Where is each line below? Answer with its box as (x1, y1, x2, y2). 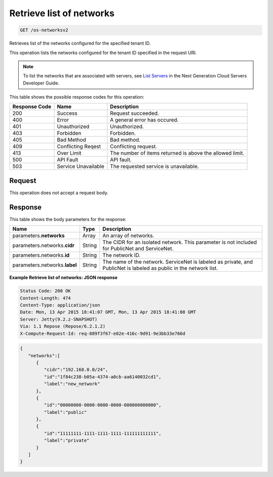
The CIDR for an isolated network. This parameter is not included (102, 239, 257, 246)
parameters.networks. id (12, 252, 70, 259)
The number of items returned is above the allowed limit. (110, 150, 245, 157)
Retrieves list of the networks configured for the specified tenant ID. (9, 40, 151, 47)
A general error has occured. (110, 116, 179, 123)
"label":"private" (43, 438, 89, 444)
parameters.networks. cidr (12, 242, 75, 249)
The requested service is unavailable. (110, 163, 199, 170)
